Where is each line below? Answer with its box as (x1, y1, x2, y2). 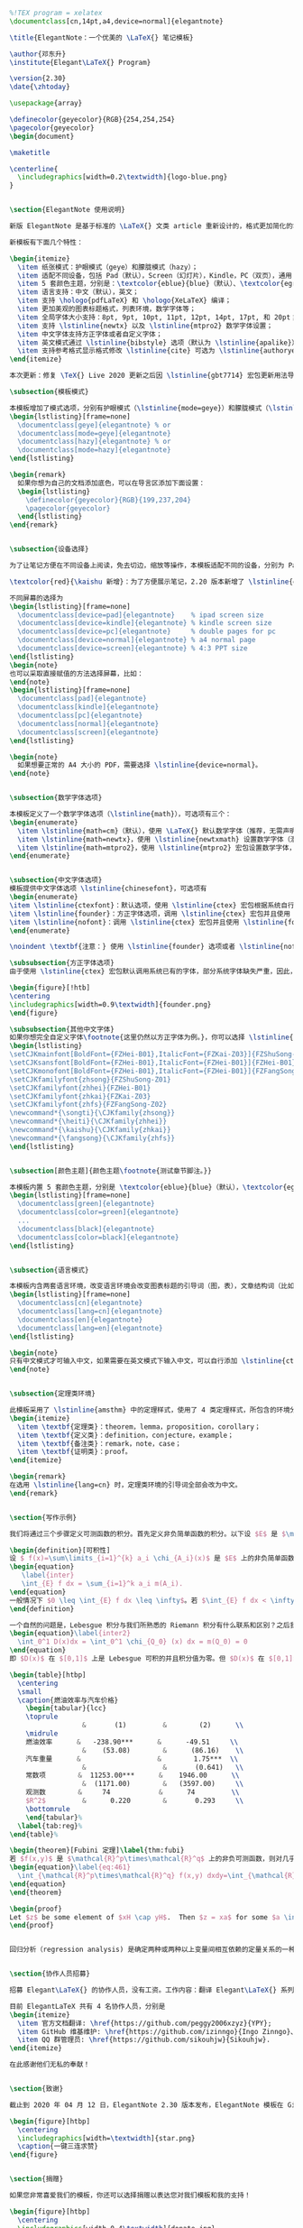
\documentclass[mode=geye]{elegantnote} (17, 428, 171, 437)
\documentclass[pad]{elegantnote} (17, 695, 147, 704)
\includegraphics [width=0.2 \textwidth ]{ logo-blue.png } (17, 172, 228, 182)
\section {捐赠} (9, 2175, 64, 2184)
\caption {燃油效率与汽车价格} (17, 1696, 119, 1705)
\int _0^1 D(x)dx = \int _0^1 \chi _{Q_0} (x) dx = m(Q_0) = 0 (17, 1637, 248, 1646)
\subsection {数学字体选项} (9, 794, 103, 803)
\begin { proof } (9, 1904, 63, 1913)
